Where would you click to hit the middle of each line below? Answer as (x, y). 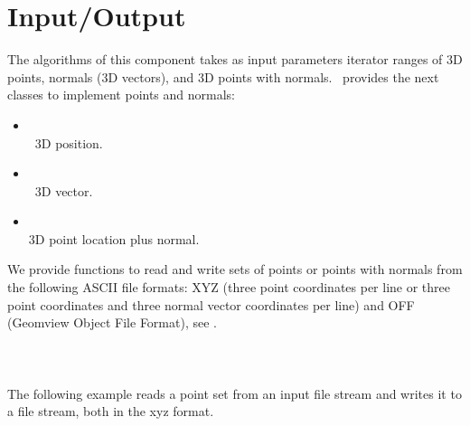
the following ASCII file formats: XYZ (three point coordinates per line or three (229, 287)
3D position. (69, 142)
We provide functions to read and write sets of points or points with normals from (235, 269)
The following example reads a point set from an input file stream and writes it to (235, 393)
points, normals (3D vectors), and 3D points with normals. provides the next (223, 76)
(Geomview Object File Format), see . (112, 322)
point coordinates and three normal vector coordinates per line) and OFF (211, 304)
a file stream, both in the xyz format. (111, 411)
